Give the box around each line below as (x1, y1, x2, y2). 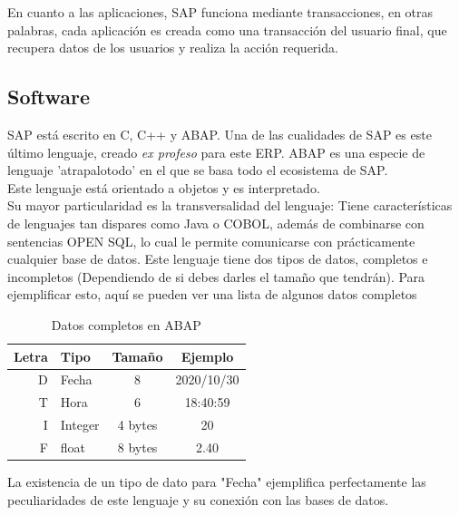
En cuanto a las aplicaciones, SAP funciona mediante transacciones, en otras (7, 3, 434, 21)
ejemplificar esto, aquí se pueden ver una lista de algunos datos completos (7, 285, 417, 304)
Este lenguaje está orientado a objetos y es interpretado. (7, 178, 320, 197)
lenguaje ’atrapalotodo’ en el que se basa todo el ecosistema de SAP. (7, 160, 388, 180)
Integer (60, 415, 100, 434)
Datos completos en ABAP (51, 315, 201, 334)
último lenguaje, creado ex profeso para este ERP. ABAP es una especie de (7, 142, 425, 161)
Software (7, 83, 91, 111)
